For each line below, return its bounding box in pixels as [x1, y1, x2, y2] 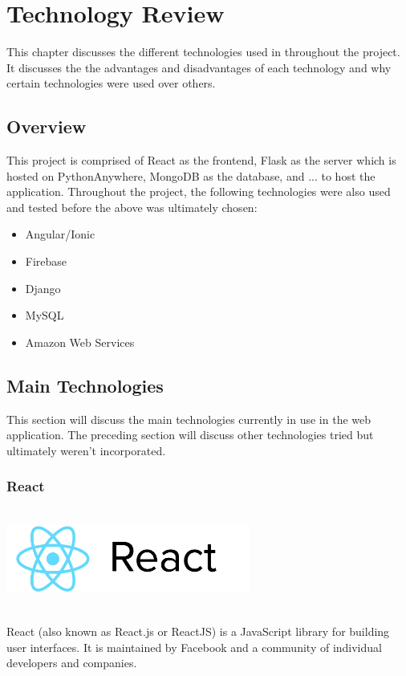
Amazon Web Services [25, 333, 135, 350]
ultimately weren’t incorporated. [6, 442, 166, 458]
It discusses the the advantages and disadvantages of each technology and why [6, 59, 392, 75]
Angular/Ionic [25, 226, 95, 242]
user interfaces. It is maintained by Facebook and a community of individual [6, 638, 382, 655]
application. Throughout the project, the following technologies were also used [6, 183, 391, 200]
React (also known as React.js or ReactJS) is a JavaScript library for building [6, 622, 390, 639]
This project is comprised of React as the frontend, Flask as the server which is [6, 152, 396, 169]
